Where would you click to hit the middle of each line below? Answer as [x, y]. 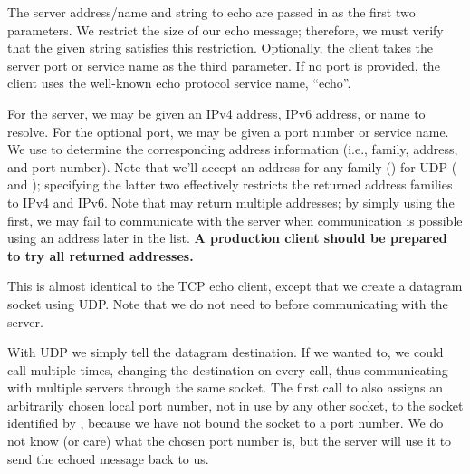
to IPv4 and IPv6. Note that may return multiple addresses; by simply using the [231, 202]
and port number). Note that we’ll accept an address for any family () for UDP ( [232, 166]
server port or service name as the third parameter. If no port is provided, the [224, 65]
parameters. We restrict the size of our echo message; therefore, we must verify [225, 29]
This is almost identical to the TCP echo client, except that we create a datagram [235, 286]
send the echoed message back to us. [108, 458]
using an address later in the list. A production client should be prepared [227, 238]
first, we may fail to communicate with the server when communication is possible [235, 220]
